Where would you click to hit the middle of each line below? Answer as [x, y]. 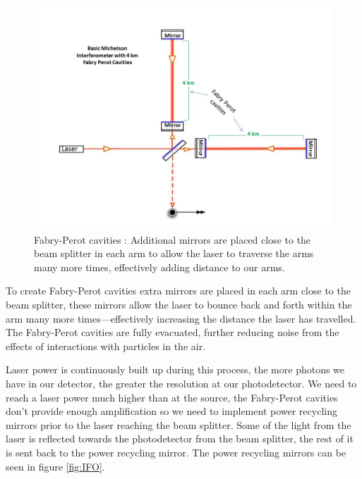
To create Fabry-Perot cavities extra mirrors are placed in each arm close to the [178, 291]
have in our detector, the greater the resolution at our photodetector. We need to [181, 383]
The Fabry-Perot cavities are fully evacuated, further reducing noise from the [173, 332]
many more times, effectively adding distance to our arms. [159, 267]
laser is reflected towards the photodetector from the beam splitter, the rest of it [180, 438]
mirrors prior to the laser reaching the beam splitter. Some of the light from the [179, 424]
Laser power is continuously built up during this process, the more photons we [175, 369]
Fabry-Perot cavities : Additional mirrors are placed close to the [173, 239]
